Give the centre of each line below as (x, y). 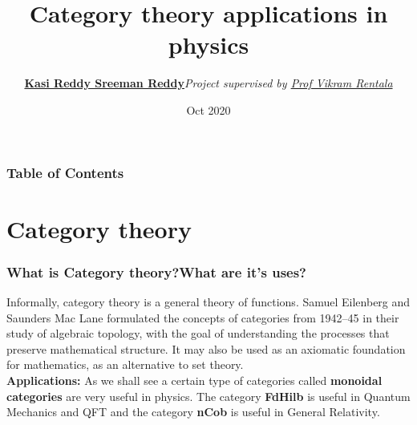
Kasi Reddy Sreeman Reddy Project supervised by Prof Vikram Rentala (208, 83)
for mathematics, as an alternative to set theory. (125, 364)
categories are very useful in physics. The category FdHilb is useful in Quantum (208, 396)
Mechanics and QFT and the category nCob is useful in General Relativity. (193, 412)
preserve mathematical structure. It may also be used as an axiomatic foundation (206, 348)
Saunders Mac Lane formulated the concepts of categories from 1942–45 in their (203, 317)
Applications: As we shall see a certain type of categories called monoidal (194, 380)
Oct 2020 (208, 109)
